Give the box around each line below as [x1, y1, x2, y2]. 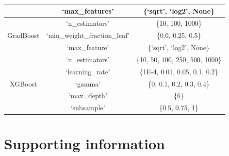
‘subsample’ [70, 103, 105, 113]
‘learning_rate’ [65, 66, 110, 76]
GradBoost [7, 30, 40, 40]
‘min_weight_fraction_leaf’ [46, 30, 130, 40]
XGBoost [10, 78, 37, 88]
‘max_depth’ [68, 90, 107, 101]
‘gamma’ [75, 78, 101, 88]
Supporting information [4, 133, 165, 153]
